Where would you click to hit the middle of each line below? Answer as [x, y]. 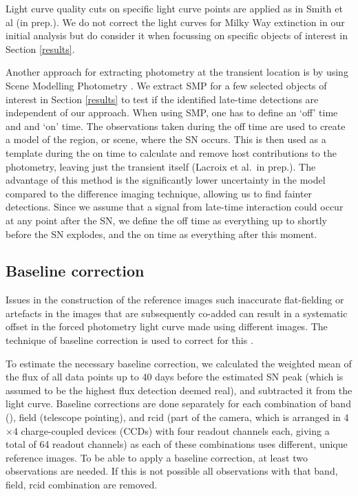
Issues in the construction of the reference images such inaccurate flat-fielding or [175, 300]
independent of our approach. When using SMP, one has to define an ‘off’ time [172, 112]
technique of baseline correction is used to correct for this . [129, 340]
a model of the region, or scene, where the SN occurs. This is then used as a [166, 139]
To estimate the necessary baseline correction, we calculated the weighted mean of [179, 363]
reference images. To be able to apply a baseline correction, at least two [157, 457]
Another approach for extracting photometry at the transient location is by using [177, 72]
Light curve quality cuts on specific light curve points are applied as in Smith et [174, 8]
